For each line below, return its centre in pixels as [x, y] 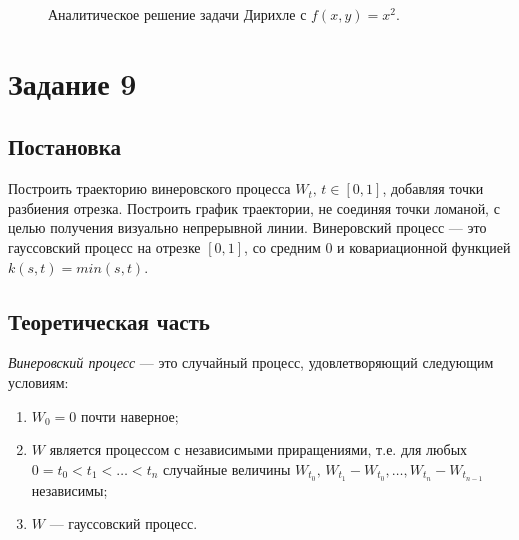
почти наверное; [130, 415]
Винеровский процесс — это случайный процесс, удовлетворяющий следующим [251, 362]
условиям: [38, 381]
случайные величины [227, 468]
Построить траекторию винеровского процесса [149, 188]
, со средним [282, 246]
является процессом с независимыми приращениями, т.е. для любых [258, 449]
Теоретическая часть [109, 320]
